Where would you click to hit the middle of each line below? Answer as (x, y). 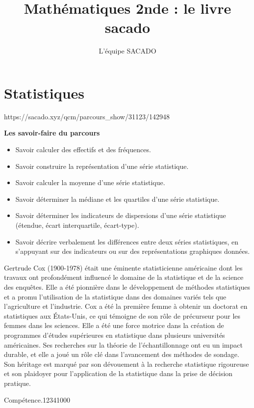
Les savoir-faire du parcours (52, 133)
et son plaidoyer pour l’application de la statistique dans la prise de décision (118, 373)
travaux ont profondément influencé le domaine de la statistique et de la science (124, 277)
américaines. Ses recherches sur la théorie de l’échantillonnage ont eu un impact (123, 344)
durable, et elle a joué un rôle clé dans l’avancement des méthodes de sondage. (122, 354)
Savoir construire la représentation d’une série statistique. (102, 166)
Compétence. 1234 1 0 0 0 (37, 399)
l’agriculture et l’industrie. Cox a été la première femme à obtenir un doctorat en (126, 306)
